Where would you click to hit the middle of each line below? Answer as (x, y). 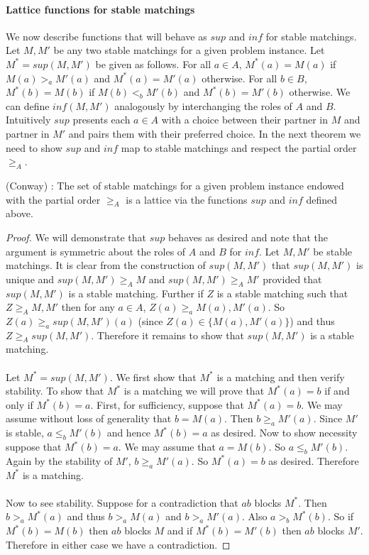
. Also (254, 516)
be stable (333, 251)
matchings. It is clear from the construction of (106, 265)
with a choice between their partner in (244, 120)
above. (20, 213)
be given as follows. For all (153, 64)
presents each (101, 120)
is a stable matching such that (282, 293)
